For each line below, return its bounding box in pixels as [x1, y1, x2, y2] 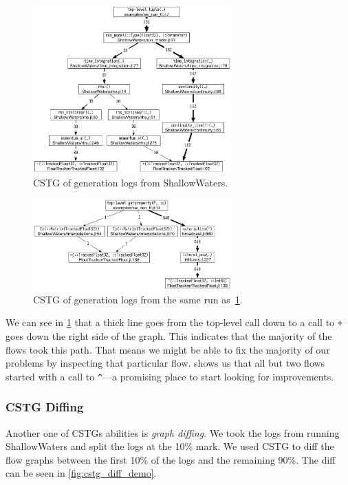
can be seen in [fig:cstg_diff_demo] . [6, 466, 157, 480]
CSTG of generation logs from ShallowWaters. [33, 175, 228, 189]
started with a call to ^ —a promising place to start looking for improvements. [6, 369, 334, 383]
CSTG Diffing [6, 398, 84, 416]
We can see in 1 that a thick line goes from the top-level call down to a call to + [6, 315, 342, 330]
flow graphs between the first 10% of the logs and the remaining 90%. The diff [6, 452, 336, 466]
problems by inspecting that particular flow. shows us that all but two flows [6, 356, 325, 370]
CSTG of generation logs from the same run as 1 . [33, 292, 243, 306]
